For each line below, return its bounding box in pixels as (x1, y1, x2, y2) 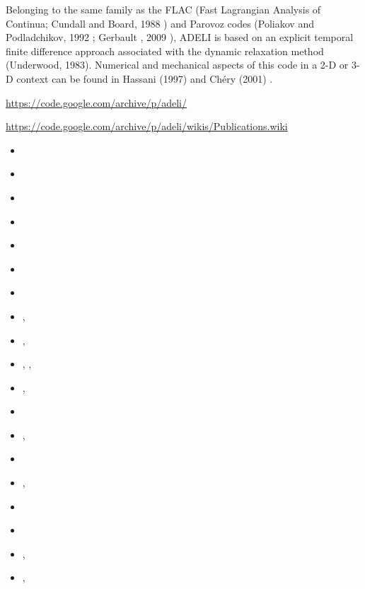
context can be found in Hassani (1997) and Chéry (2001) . (16, 71, 273, 86)
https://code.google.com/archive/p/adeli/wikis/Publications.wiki (6, 119, 288, 134)
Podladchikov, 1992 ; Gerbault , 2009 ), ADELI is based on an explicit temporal (6, 30, 354, 45)
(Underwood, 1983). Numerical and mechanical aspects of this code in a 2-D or (6, 57, 349, 72)
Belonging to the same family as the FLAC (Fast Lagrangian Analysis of (6, 2, 321, 16)
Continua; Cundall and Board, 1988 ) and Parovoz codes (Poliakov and (6, 16, 314, 30)
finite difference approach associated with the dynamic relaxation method (6, 43, 324, 58)
